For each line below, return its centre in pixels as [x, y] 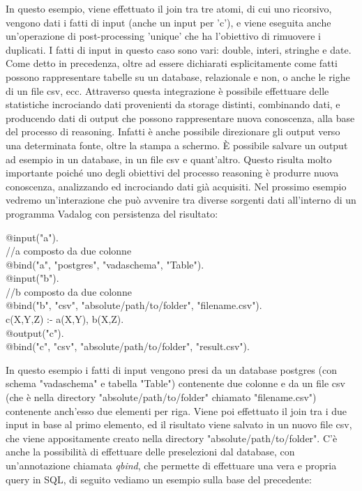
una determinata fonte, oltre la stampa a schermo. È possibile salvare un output [177, 145]
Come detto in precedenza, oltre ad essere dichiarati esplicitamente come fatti [172, 63]
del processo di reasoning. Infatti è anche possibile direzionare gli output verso [173, 131]
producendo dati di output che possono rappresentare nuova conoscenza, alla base [180, 118]
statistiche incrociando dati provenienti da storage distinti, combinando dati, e [173, 104]
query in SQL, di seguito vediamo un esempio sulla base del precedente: [159, 479]
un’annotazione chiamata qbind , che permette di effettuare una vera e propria [171, 465]
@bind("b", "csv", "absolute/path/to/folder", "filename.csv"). [134, 305]
